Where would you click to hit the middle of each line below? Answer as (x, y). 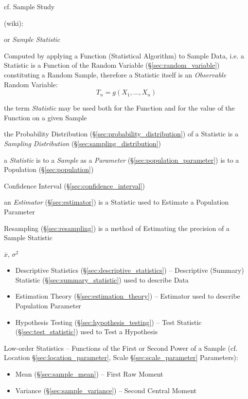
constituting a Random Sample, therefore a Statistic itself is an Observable (115, 74)
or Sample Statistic (32, 39)
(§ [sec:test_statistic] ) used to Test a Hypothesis (87, 332)
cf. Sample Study (29, 6)
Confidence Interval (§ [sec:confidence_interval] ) (75, 185)
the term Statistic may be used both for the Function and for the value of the (119, 108)
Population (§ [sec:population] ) (49, 169)
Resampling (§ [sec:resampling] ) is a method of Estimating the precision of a (117, 228)
